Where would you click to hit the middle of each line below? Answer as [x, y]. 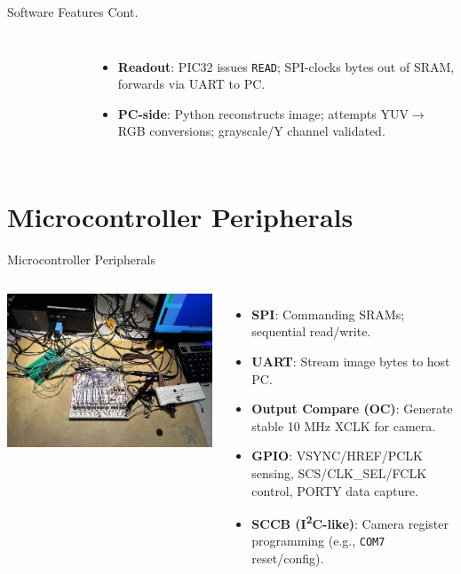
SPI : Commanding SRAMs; [328, 314]
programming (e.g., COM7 [318, 541]
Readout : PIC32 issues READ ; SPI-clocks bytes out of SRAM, [286, 66]
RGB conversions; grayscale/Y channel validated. [251, 131]
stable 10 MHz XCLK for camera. [344, 425]
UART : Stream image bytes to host [351, 361]
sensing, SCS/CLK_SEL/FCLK [339, 472]
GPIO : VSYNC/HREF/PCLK [337, 456]
